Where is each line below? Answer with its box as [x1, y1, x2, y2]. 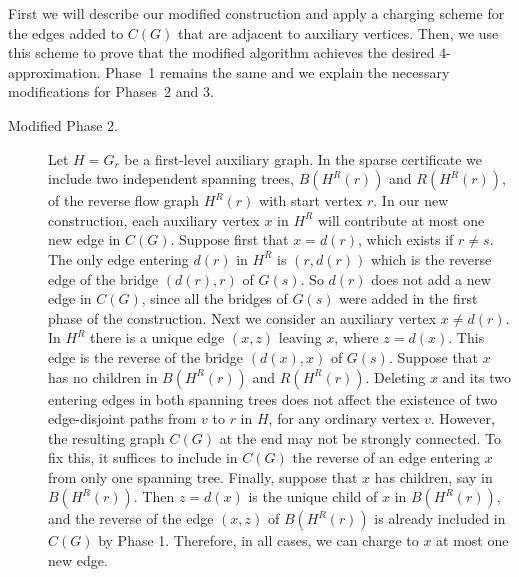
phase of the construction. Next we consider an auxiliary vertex [48, 307, 437, 328]
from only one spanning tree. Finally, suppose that [48, 466, 358, 487]
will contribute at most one [317, 209, 485, 230]
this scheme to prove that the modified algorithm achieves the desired [8, 42, 435, 63]
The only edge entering [48, 248, 189, 269]
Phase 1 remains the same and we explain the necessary [105, 61, 450, 82]
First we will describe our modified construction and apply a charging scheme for [8, 3, 505, 23]
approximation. [8, 61, 101, 82]
